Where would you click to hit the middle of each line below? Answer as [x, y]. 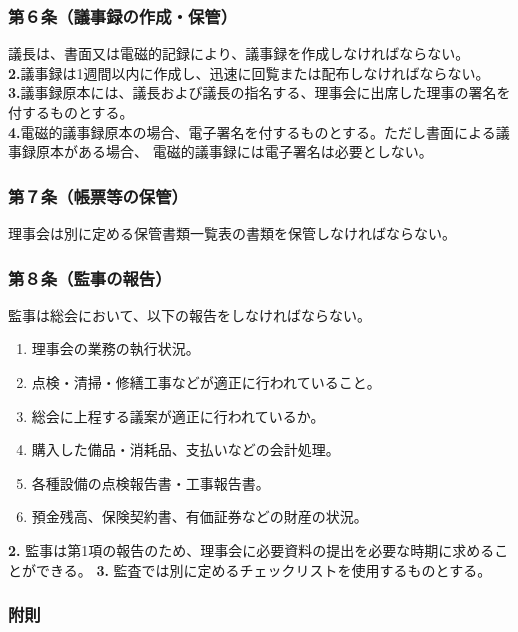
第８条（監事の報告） [90, 277]
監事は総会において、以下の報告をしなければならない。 [189, 314]
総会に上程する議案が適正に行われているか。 [178, 415]
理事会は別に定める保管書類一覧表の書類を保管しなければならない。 [232, 233]
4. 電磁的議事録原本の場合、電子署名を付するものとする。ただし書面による [252, 131]
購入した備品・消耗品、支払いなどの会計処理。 [185, 449]
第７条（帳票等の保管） [98, 195]
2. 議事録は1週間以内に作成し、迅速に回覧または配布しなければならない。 [249, 72]
